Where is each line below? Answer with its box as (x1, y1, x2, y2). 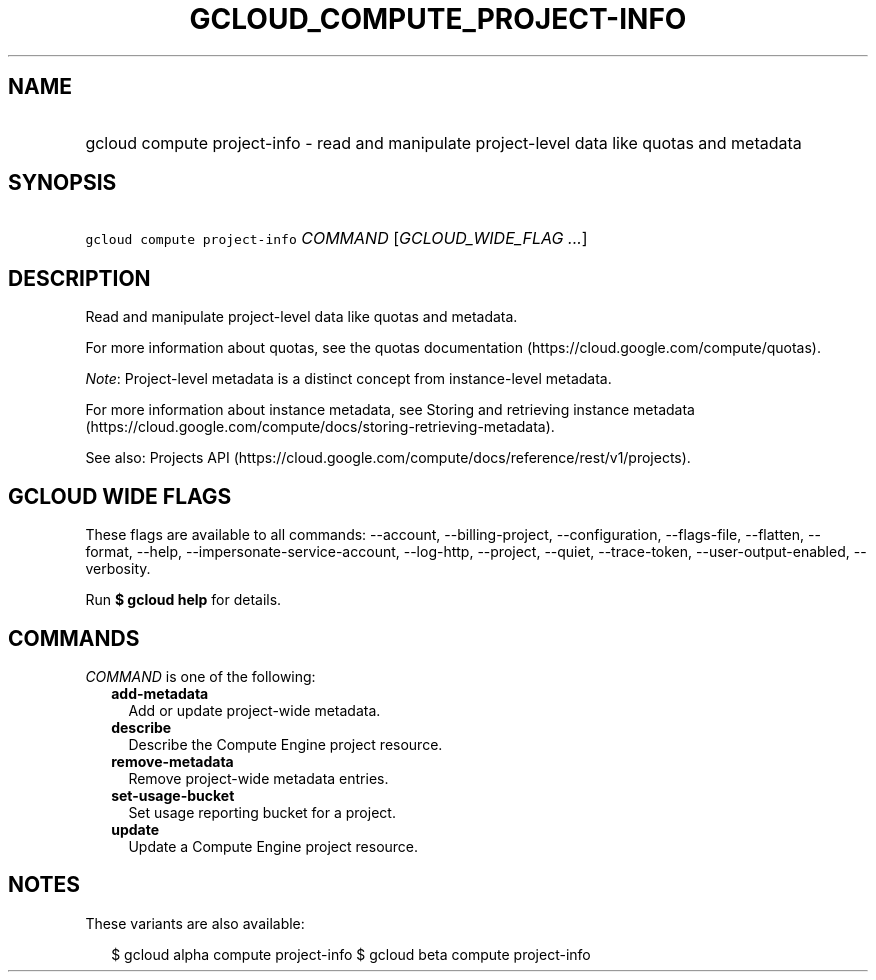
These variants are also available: (85, 914, 305, 932)
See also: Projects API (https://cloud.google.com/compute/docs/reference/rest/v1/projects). (85, 449, 691, 467)
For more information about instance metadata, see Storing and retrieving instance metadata (85, 401, 695, 419)
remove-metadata (111, 752, 234, 770)
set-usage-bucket (111, 786, 235, 804)
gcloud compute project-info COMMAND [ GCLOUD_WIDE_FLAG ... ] (85, 228, 588, 249)
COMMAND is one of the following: (85, 667, 316, 685)
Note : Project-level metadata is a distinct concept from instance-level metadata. (85, 370, 612, 388)
